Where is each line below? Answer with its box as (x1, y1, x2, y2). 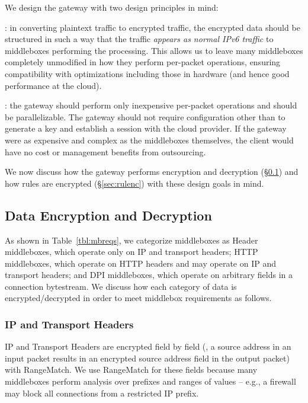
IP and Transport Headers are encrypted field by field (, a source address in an (5, 340, 291, 353)
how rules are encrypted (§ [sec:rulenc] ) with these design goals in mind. (5, 177, 264, 189)
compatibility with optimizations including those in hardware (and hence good (5, 67, 290, 79)
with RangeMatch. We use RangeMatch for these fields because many (5, 363, 258, 376)
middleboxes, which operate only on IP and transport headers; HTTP (5, 245, 258, 258)
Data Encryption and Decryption (5, 206, 212, 224)
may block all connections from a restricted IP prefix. (5, 386, 199, 399)
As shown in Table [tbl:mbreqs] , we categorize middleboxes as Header (5, 234, 258, 246)
